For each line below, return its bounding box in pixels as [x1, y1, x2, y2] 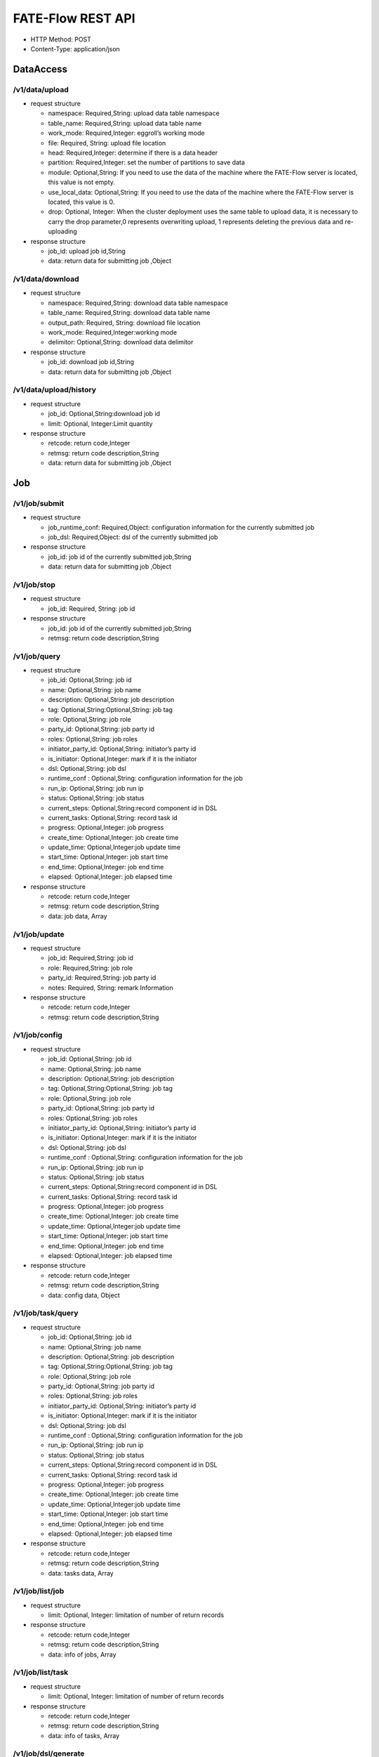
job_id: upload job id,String [48, 247, 126, 255]
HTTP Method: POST [30, 35, 91, 44]
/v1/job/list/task [13, 1668, 69, 1678]
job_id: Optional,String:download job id [48, 410, 161, 418]
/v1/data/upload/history [13, 385, 96, 395]
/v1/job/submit [13, 498, 65, 508]
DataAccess [13, 63, 68, 75]
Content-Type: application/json [30, 44, 121, 53]
